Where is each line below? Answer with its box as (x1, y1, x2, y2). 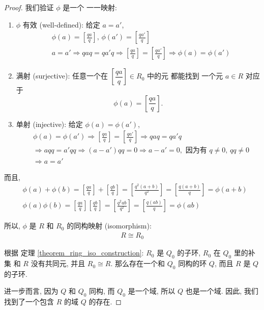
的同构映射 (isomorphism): (67, 220, 152, 231)
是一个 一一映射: (63, 2, 117, 12)
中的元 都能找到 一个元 (147, 70, 223, 81)
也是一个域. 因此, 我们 (185, 286, 258, 296)
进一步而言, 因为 (4, 286, 58, 296)
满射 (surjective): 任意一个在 (16, 70, 108, 81)
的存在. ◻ (89, 296, 122, 307)
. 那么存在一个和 (110, 258, 165, 269)
